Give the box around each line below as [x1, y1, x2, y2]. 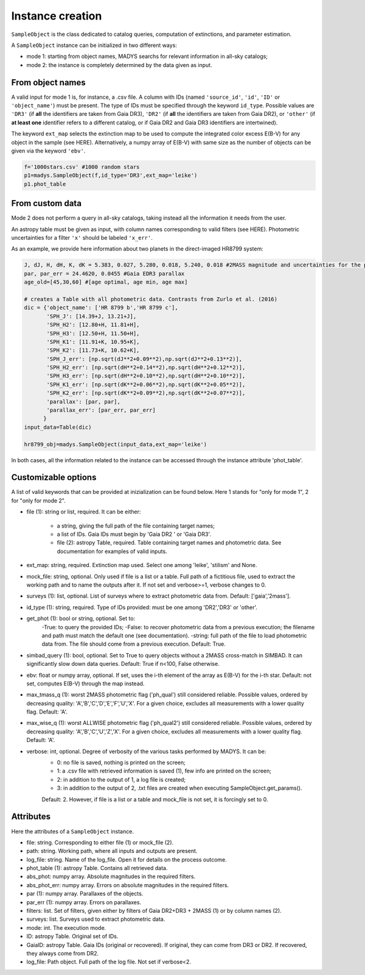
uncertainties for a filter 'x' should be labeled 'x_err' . [11, 234, 153, 241]
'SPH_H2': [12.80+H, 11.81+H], [46, 321, 140, 329]
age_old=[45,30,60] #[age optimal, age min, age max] [24, 279, 188, 286]
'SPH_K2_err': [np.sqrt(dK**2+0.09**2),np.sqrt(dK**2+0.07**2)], [46, 390, 246, 396]
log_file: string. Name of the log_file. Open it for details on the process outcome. [26, 855, 228, 863]
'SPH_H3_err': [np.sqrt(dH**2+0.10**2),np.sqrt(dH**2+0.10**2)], [46, 373, 246, 379]
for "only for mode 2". [11, 497, 66, 504]
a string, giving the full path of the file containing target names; [57, 522, 215, 529]
